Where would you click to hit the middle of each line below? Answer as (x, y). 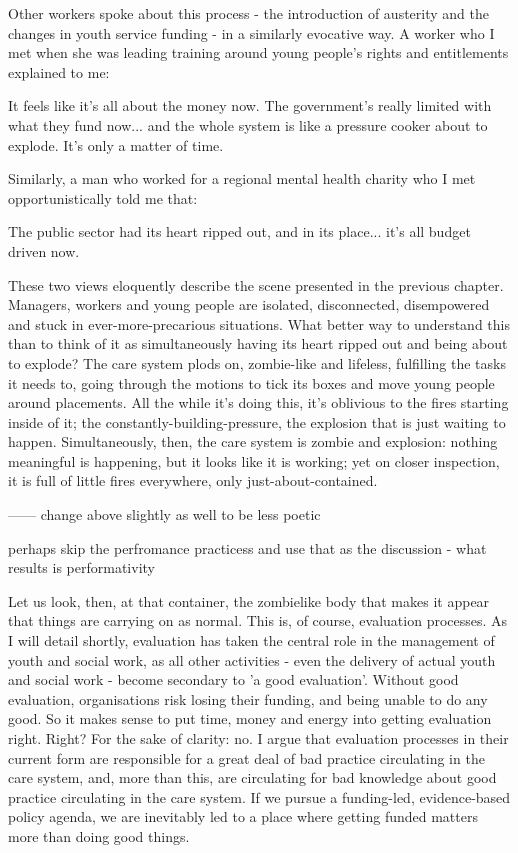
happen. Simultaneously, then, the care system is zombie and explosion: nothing (253, 441)
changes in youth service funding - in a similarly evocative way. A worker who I (251, 32)
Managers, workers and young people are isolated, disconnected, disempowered (249, 304)
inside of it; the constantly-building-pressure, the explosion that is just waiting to (257, 421)
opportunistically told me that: (103, 197)
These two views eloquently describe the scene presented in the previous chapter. (256, 284)
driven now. (44, 250)
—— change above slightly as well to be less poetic (164, 514)
